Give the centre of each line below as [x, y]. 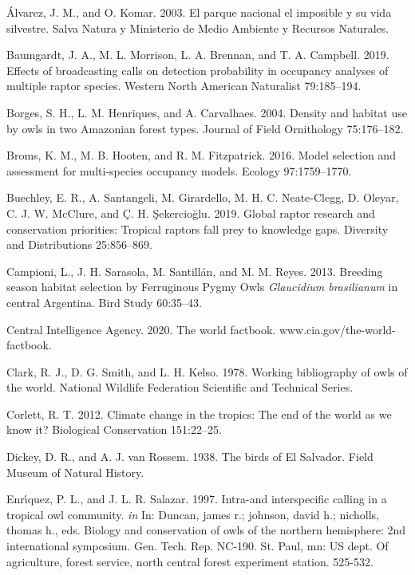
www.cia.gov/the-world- [337, 329]
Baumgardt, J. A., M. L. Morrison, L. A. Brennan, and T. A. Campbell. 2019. [198, 55]
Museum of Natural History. [75, 472]
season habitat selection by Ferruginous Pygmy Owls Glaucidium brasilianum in [202, 287]
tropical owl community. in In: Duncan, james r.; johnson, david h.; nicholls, [193, 514]
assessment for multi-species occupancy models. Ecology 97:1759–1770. [179, 170]
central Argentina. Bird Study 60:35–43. [104, 302]
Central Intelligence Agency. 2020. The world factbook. [141, 329]
